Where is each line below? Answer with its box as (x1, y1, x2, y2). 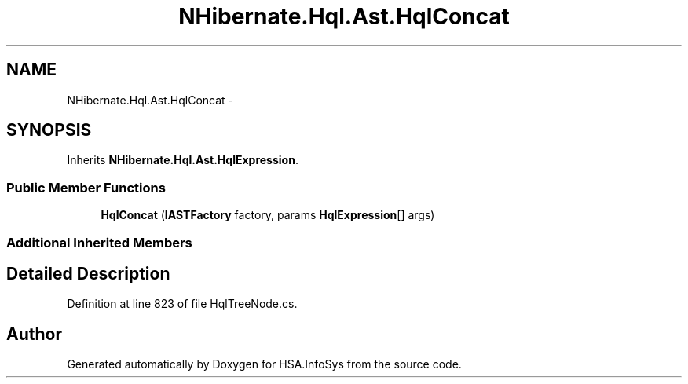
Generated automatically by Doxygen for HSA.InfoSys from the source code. (67, 357, 462, 371)
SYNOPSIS (6, 120, 92, 141)
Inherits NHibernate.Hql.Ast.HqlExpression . (67, 153, 298, 167)
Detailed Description (6, 263, 170, 283)
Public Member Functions (6, 179, 166, 196)
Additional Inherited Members (6, 234, 192, 251)
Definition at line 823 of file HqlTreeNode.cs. (67, 297, 298, 311)
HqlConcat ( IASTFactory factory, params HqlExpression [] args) (101, 208, 435, 222)
